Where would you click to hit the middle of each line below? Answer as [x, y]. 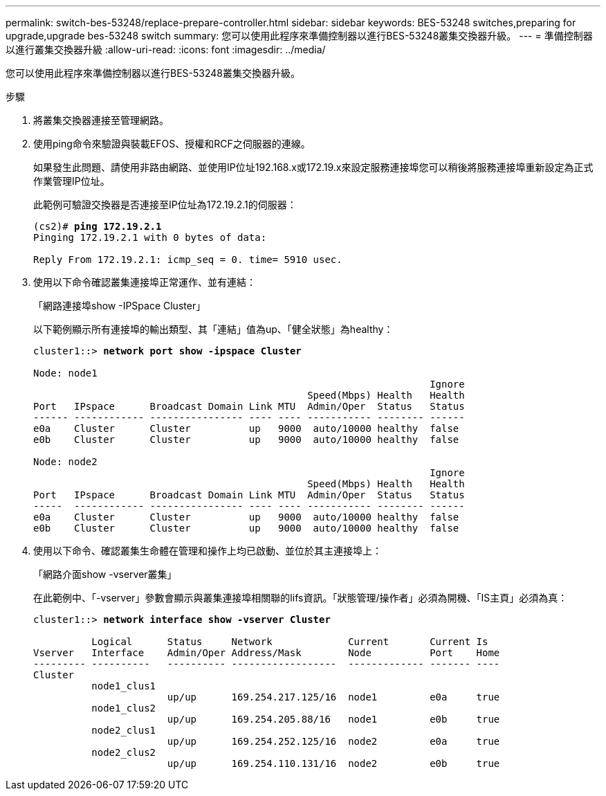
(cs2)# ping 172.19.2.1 [98, 226]
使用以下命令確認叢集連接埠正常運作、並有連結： [145, 282]
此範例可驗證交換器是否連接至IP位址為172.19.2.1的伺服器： [165, 205]
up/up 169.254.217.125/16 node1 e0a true [333, 697]
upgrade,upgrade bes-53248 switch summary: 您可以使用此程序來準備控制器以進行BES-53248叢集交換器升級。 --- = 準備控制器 [299, 36]
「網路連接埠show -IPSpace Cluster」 [120, 306]
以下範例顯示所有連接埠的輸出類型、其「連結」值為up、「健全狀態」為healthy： [213, 329]
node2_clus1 [124, 730]
